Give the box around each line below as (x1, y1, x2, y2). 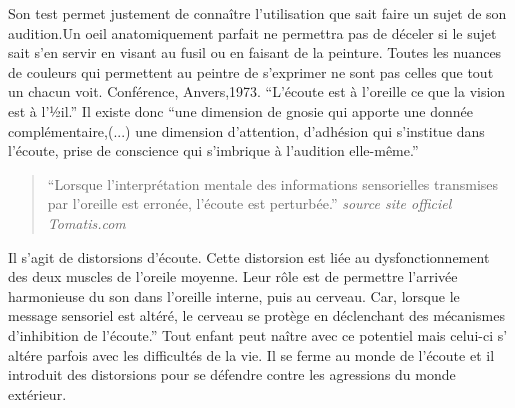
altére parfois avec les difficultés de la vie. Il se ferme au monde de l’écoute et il (8, 344, 495, 365)
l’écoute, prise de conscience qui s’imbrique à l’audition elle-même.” (8, 140, 419, 161)
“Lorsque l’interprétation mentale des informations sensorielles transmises (47, 173, 499, 194)
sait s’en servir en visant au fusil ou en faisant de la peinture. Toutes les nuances (8, 42, 502, 63)
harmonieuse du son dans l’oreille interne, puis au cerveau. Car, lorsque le (8, 285, 460, 306)
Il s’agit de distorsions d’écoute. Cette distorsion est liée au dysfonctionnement (8, 246, 490, 267)
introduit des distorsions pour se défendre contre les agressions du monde (8, 364, 456, 385)
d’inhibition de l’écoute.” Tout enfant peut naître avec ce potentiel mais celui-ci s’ (8, 324, 508, 345)
